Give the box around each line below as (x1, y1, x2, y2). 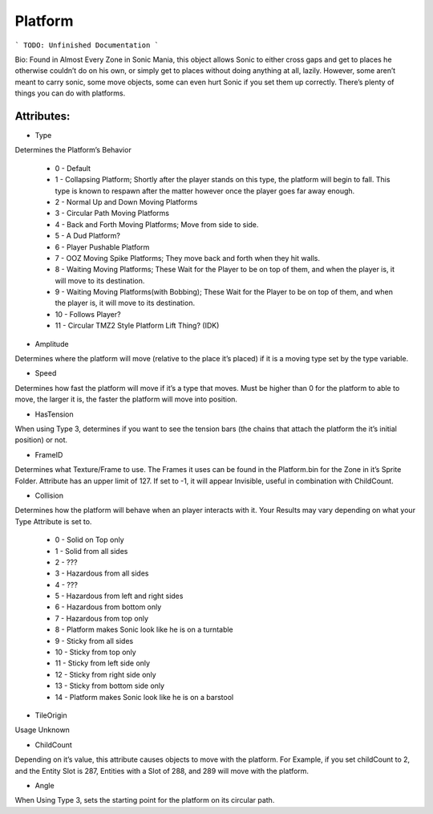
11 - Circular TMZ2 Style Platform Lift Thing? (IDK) (55, 321, 220, 331)
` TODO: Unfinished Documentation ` (14, 40, 160, 50)
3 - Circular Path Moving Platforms (55, 209, 170, 218)
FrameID (34, 450, 63, 459)
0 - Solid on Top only (55, 535, 124, 545)
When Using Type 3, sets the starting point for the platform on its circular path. (14, 796, 275, 805)
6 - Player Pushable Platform (55, 242, 150, 252)
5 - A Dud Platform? (55, 231, 120, 241)
